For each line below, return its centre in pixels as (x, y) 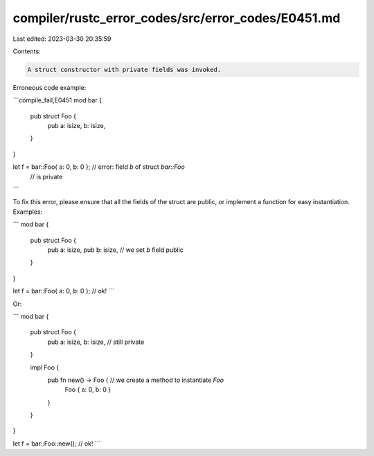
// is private (46, 176)
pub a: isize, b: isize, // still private (96, 342)
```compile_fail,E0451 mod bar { (57, 100)
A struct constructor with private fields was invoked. (124, 70)
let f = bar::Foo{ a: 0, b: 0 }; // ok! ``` (64, 291)
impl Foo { (44, 367)
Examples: (28, 212)
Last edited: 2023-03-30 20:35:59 (62, 39)
